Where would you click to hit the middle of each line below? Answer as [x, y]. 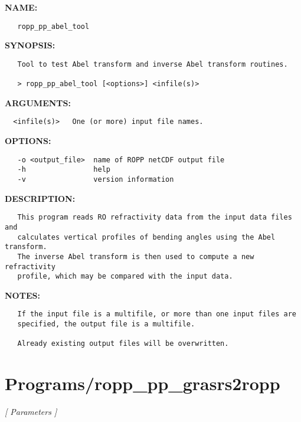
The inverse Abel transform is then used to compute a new [136, 256]
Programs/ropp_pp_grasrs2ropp [143, 383]
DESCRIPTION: [40, 198]
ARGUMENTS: [38, 102]
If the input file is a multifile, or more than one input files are [157, 314]
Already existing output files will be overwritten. [123, 344]
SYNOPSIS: [30, 45]
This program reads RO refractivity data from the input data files [155, 217]
